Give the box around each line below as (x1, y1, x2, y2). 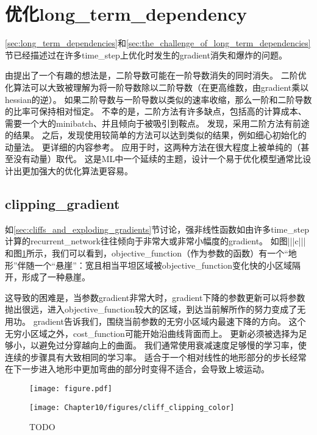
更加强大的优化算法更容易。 (21, 164, 133, 177)
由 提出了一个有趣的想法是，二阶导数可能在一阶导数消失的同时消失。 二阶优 (5, 69, 307, 82)
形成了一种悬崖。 (21, 271, 90, 283)
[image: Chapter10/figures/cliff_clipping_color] (29, 403, 235, 412)
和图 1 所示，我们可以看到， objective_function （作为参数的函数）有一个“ (5, 247, 288, 260)
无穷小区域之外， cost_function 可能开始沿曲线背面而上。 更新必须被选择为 (5, 327, 299, 339)
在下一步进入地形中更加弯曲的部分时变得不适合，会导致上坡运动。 (5, 362, 269, 375)
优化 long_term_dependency (5, 1, 248, 26)
